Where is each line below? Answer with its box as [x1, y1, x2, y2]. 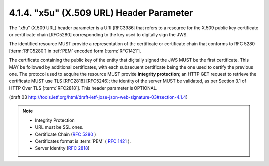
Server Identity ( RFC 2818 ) [35, 145, 90, 151]
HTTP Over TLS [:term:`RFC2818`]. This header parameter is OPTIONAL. [9, 85, 158, 91]
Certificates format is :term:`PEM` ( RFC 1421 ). [35, 138, 131, 144]
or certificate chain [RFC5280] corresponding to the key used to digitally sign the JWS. [9, 31, 188, 37]
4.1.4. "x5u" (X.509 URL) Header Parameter [9, 7, 193, 18]
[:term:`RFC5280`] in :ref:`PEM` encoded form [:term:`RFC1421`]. [9, 48, 141, 54]
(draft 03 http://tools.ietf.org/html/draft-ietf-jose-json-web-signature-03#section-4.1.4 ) [9, 94, 188, 100]
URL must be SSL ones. [35, 124, 84, 130]
